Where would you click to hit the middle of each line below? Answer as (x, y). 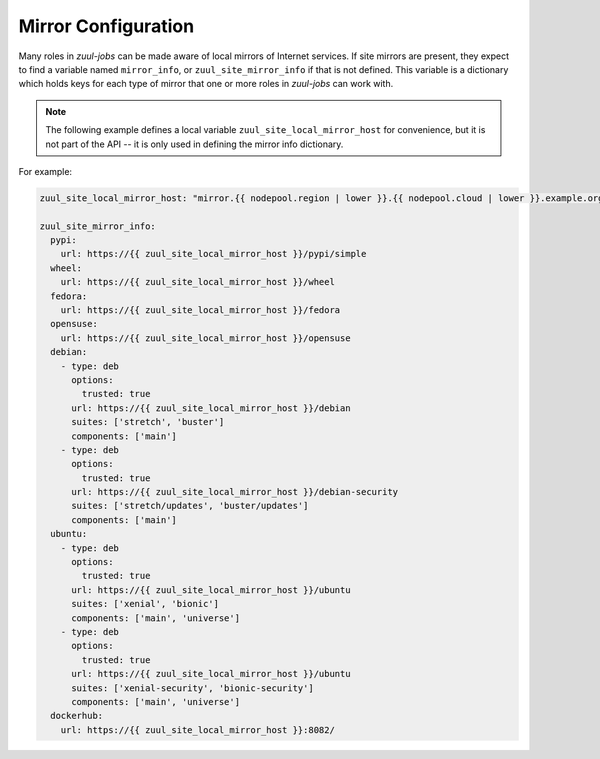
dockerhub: (77, 716)
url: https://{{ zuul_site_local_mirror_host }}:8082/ (197, 729)
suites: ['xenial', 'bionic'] (145, 604)
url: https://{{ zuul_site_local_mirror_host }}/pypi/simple (213, 254)
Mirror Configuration (106, 26)
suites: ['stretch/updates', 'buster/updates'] (190, 506)
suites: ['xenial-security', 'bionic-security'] (192, 688)
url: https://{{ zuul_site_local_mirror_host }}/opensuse (205, 338)
